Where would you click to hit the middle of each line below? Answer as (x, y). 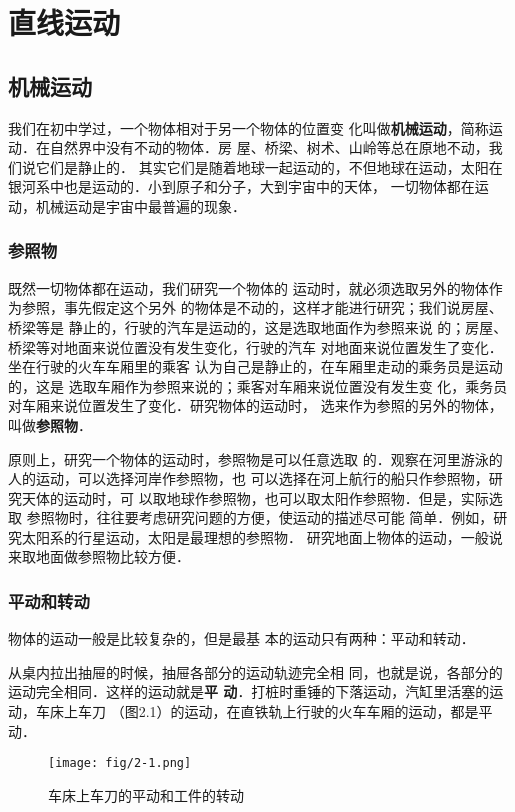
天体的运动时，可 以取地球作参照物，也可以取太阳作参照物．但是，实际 (255, 497)
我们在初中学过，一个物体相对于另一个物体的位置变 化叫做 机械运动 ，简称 (248, 127)
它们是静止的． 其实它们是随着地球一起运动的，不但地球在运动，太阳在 (269, 166)
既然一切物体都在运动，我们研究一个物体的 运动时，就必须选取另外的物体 (248, 287)
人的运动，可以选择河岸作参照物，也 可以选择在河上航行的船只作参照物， (248, 478)
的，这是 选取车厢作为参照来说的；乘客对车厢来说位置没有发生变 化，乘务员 (258, 385)
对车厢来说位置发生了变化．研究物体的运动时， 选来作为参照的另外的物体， (255, 405)
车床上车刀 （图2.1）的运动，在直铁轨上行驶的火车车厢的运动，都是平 (264, 711)
